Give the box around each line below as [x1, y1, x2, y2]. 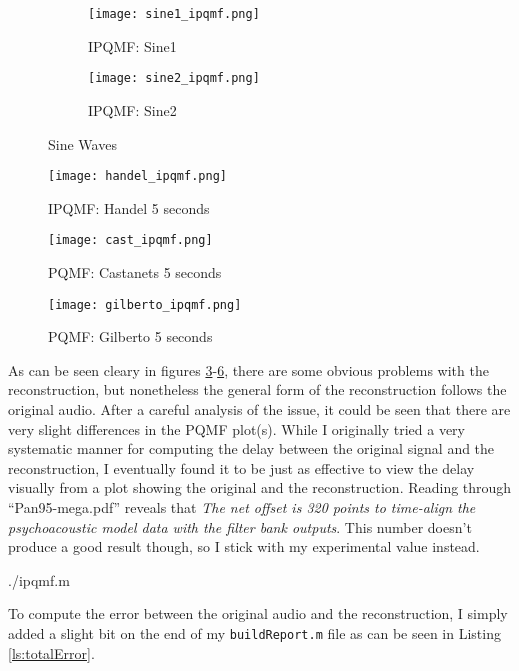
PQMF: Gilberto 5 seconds [48, 326, 213, 347]
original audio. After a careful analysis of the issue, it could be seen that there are [8, 399, 511, 420]
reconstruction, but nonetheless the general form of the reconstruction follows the [8, 379, 507, 400]
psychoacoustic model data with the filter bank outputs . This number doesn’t [8, 516, 472, 537]
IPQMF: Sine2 [88, 99, 177, 120]
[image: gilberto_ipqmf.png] [48, 297, 242, 312]
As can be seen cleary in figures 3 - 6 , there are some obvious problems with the [8, 359, 489, 380]
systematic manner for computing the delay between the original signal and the [8, 438, 495, 459]
